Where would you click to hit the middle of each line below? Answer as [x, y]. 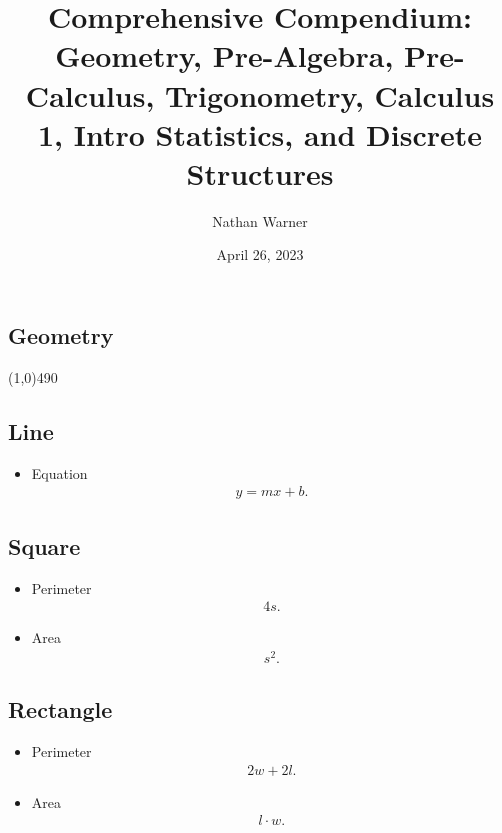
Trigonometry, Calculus [330, 94]
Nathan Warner [260, 220]
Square [44, 545]
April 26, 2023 [260, 254]
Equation [59, 472]
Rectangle [60, 709]
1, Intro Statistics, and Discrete [260, 133]
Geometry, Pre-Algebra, [224, 55]
